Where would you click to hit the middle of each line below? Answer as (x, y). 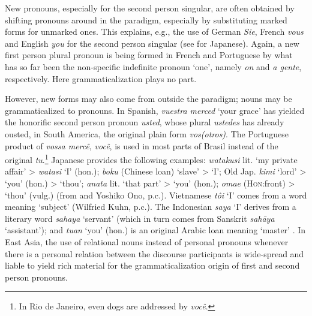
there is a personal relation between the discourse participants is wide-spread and (154, 253)
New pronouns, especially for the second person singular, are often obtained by (150, 8)
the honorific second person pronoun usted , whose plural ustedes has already (145, 122)
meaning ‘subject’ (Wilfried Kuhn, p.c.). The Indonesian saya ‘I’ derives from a (151, 207)
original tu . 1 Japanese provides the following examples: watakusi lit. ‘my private (151, 159)
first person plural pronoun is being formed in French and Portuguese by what (149, 55)
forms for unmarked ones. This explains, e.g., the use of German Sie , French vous (154, 31)
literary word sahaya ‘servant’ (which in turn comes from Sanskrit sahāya (140, 218)
